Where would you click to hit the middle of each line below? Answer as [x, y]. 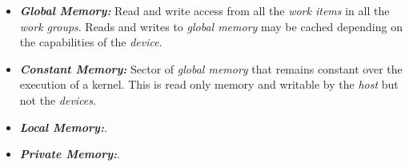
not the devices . [58, 99]
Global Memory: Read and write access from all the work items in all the [204, 10]
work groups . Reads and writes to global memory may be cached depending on [211, 26]
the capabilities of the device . [91, 42]
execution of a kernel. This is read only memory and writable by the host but [209, 84]
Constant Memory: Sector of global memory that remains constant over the [211, 68]
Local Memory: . [63, 127]
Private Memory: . [70, 154]
